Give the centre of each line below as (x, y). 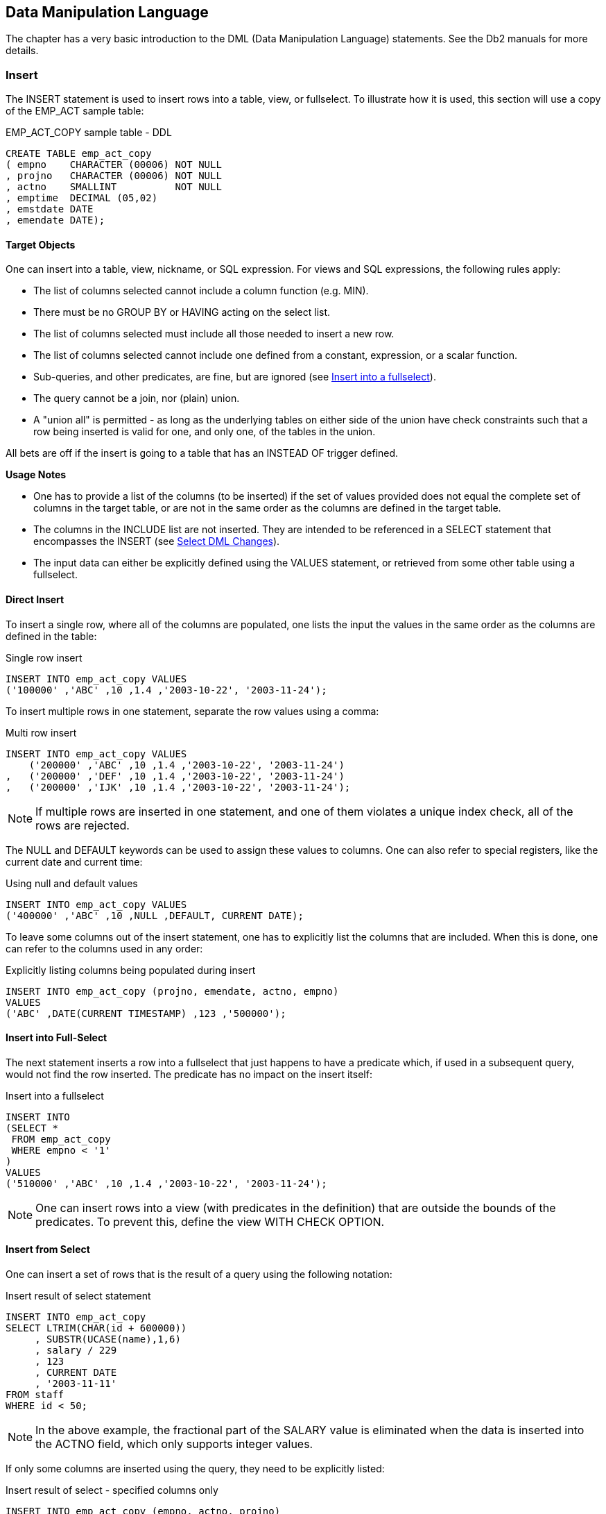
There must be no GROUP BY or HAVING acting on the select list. (182, 312)
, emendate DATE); (55, 220)
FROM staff (35, 1395)
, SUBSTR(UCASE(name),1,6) (108, 1339)
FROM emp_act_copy (61, 1139)
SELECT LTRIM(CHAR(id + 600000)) (96, 1328)
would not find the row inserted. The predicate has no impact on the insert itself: (189, 1074)
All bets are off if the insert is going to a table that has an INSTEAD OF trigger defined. (202, 453)
